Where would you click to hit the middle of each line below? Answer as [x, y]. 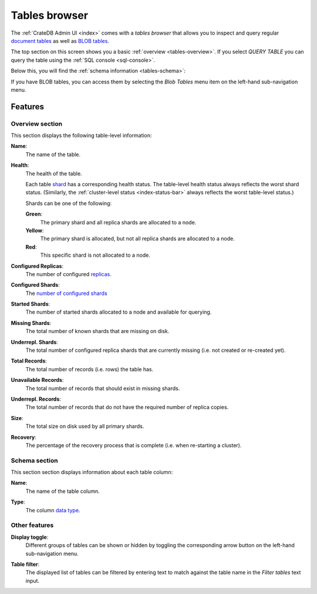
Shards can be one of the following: [69, 203]
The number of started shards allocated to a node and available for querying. [119, 312]
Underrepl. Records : [36, 399]
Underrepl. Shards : [34, 342]
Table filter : [25, 564]
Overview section [37, 123]
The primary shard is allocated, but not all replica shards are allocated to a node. [137, 239]
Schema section [34, 460]
